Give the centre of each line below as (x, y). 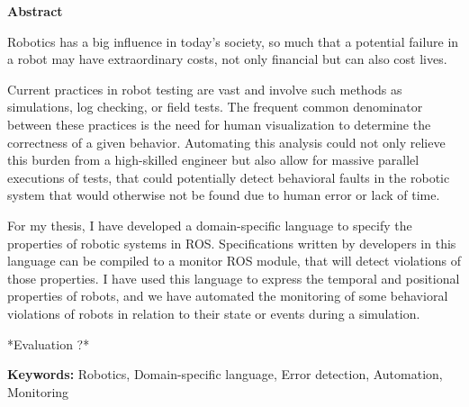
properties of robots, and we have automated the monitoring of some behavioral (228, 296)
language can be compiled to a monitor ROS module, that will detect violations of (234, 261)
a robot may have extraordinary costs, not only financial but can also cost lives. (227, 59)
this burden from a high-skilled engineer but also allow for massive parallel (213, 160)
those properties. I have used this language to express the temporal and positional (234, 278)
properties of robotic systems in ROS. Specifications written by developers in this (232, 243)
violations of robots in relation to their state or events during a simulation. (214, 313)
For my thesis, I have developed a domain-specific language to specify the (210, 225)
